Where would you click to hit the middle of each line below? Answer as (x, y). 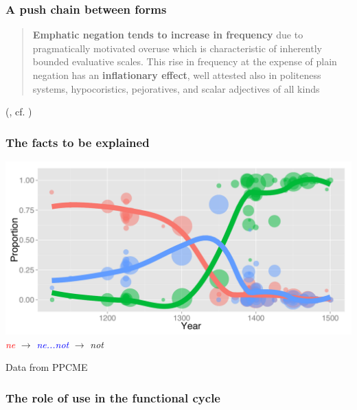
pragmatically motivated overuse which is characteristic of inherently (177, 48)
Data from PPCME (47, 367)
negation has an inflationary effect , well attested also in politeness (177, 75)
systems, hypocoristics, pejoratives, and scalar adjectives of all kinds (176, 88)
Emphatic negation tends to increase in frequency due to (168, 35)
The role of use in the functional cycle (113, 397)
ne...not (53, 344)
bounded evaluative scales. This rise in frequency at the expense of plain (185, 61)
